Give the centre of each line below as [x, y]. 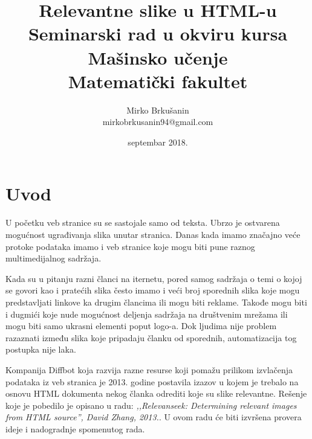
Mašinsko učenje [158, 57]
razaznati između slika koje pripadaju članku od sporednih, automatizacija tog [151, 337]
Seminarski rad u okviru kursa [158, 34]
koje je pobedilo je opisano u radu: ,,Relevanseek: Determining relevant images [151, 405]
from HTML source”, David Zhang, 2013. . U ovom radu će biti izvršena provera [154, 417]
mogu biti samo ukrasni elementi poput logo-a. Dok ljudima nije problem [141, 326]
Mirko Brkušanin [158, 110]
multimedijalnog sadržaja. [54, 258]
